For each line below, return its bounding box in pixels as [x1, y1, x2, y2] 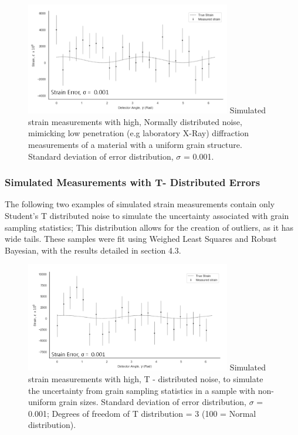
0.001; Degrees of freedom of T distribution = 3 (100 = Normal [28, 407, 256, 419]
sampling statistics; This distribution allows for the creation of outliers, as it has [5, 221, 294, 233]
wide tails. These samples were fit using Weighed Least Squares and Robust [5, 232, 277, 245]
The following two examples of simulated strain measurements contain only [5, 198, 275, 210]
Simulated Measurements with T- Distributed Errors [5, 175, 260, 190]
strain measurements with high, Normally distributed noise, [28, 115, 242, 127]
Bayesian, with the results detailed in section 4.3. [5, 244, 181, 256]
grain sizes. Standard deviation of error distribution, [59, 396, 246, 408]
